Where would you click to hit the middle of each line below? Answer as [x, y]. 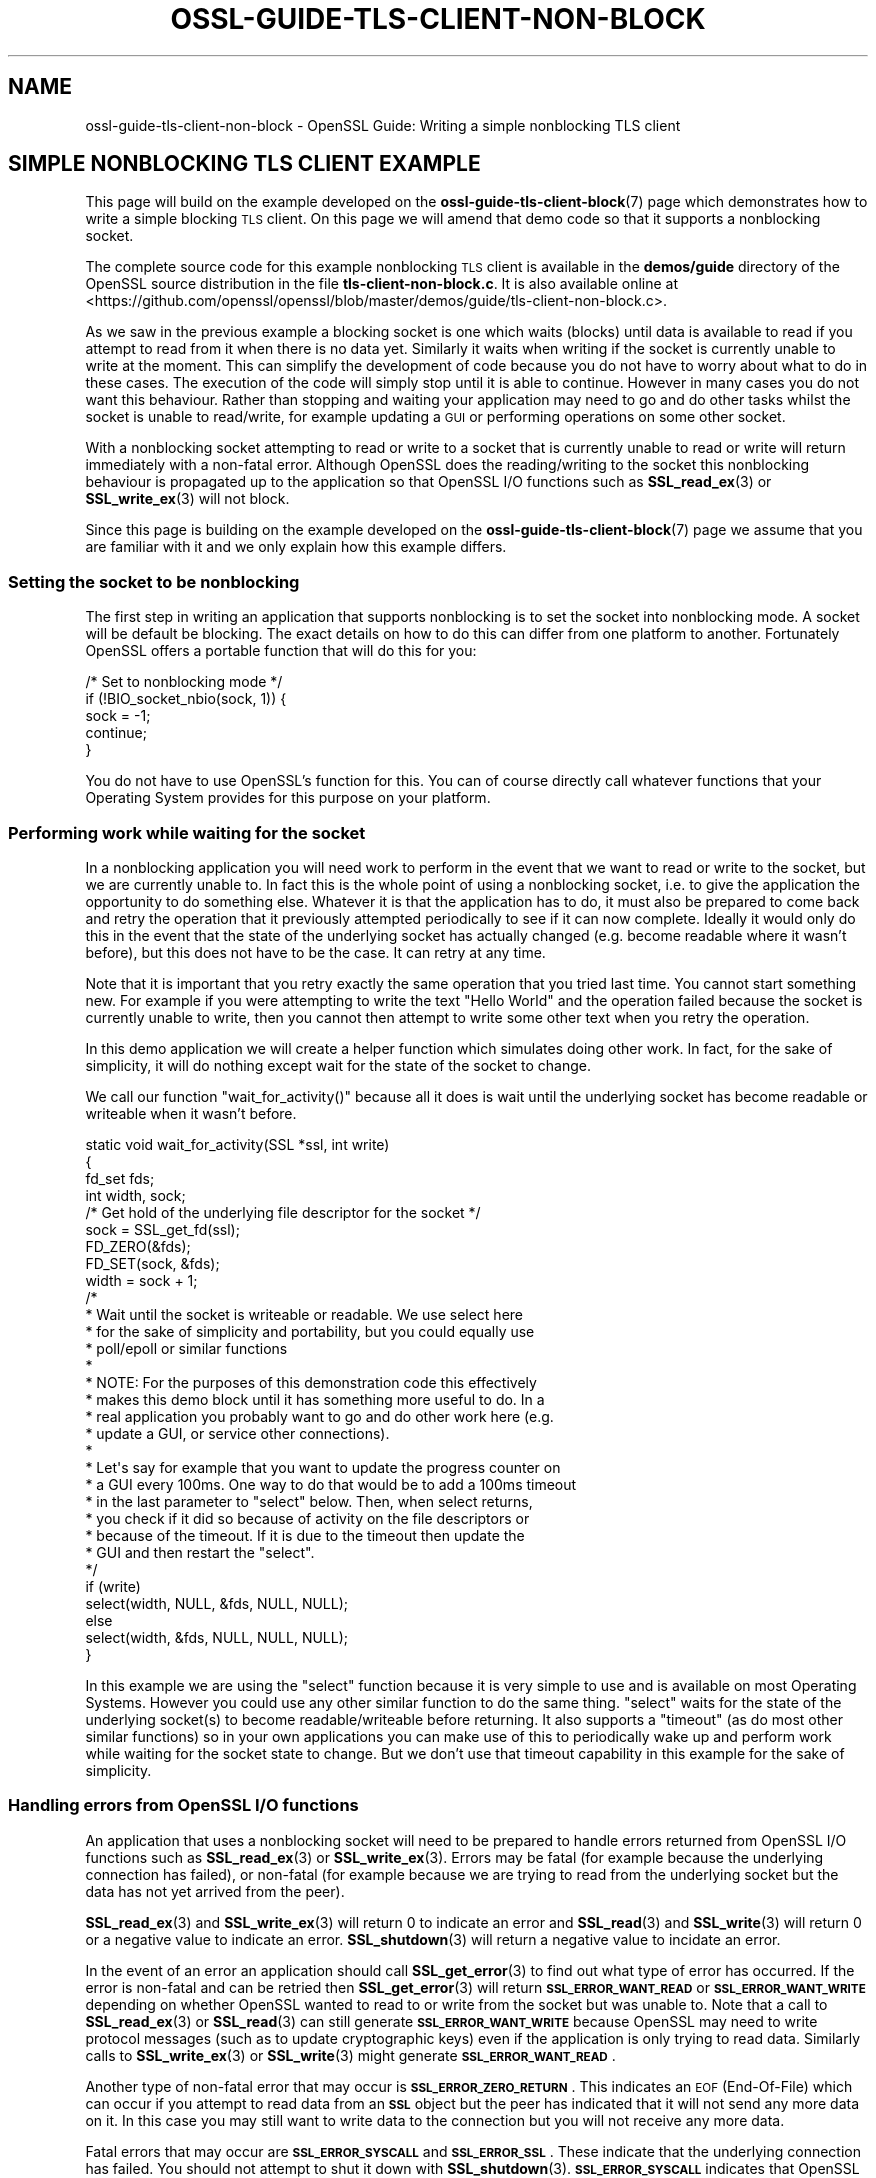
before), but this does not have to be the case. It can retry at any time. [315, 952]
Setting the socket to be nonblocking [154, 581]
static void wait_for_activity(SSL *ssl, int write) [237, 1144]
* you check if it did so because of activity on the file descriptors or [307, 1518]
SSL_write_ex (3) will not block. [187, 499]
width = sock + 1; [141, 1280]
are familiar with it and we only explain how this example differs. [296, 547]
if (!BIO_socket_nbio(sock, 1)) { [186, 699]
